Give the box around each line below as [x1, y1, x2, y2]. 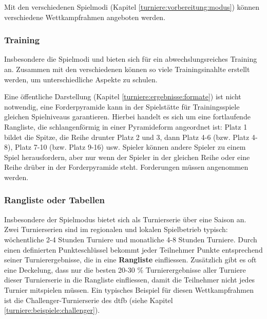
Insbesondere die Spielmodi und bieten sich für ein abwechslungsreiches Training [4, 54, 257, 64]
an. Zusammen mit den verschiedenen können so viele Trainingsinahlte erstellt [4, 64, 250, 74]
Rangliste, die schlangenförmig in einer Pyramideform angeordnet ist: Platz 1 [4, 121, 247, 132]
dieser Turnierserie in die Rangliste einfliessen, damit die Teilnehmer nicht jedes [4, 274, 255, 285]
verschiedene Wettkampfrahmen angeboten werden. [4, 11, 166, 22]
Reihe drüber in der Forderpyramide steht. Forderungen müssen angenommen [4, 162, 249, 172]
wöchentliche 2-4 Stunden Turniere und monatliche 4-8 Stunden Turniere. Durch [4, 234, 257, 244]
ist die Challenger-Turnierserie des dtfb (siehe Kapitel [4, 294, 173, 305]
